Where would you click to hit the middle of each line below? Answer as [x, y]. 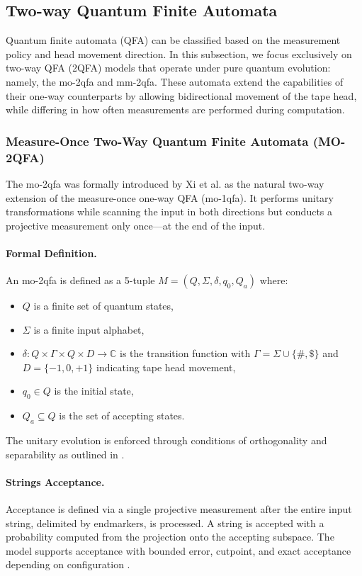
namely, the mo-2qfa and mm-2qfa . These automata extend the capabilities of [175, 81]
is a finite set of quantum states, [103, 306]
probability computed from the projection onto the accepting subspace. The [170, 537]
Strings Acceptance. [55, 481]
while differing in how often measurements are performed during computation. [175, 109]
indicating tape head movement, [166, 367]
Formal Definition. [51, 253]
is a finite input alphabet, [89, 329]
